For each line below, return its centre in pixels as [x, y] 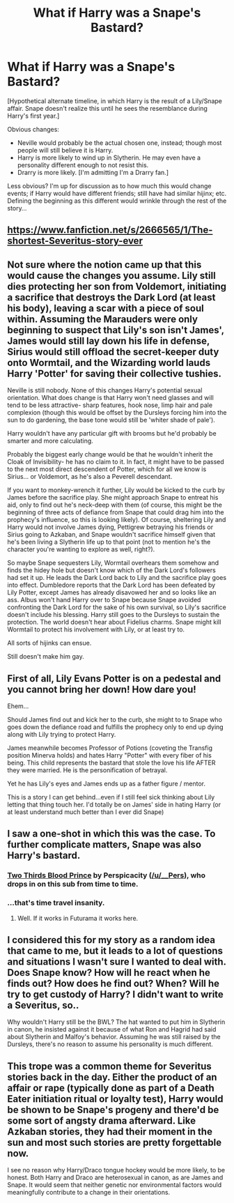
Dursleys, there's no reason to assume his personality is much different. [110, 1044]
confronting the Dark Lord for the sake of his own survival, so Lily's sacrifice [117, 607]
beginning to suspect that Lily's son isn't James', [116, 330]
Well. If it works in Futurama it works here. [78, 918]
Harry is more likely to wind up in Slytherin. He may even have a [109, 158]
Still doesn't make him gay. [46, 657]
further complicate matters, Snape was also [104, 845]
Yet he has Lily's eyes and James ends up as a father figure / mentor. [107, 783]
